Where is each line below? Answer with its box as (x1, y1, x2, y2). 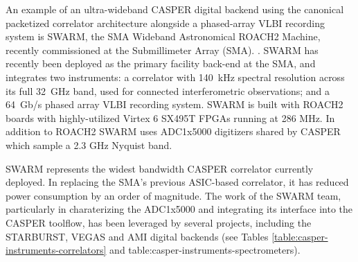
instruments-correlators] (6, 243, 107, 257)
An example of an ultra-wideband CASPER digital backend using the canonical (6, 2, 344, 16)
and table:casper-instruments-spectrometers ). (109, 243, 301, 257)
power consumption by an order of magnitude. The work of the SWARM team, (6, 188, 341, 202)
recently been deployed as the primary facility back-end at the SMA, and (6, 56, 316, 71)
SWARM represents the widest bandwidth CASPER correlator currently (6, 161, 314, 175)
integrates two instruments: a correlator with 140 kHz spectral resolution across (6, 69, 345, 84)
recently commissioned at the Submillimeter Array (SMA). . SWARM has (6, 42, 319, 57)
